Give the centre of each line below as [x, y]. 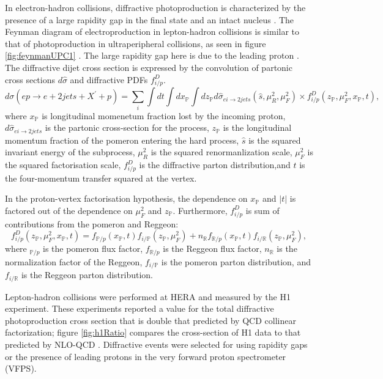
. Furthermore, [200, 210]
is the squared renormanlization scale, [221, 152]
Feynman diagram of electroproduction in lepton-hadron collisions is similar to [152, 31]
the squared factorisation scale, [63, 165]
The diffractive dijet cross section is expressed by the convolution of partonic [149, 67]
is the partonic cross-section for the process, [127, 127]
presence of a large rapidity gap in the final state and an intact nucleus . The [150, 19]
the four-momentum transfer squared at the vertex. [101, 178]
